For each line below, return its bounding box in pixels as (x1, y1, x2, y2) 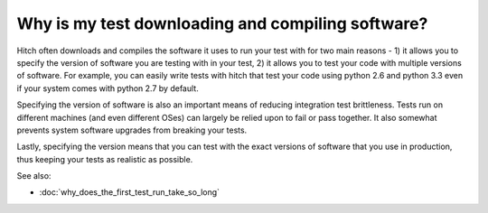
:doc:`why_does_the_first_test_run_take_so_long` (39, 187, 221, 198)
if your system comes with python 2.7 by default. (16, 82, 199, 94)
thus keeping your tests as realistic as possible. (16, 153, 193, 164)
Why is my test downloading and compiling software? (16, 14, 428, 33)
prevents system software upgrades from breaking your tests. (16, 125, 248, 135)
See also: (16, 171, 52, 181)
